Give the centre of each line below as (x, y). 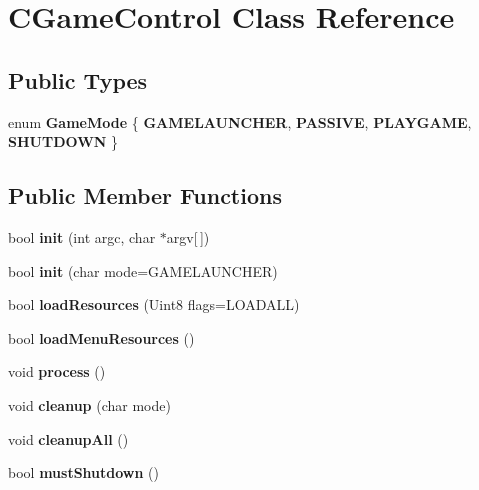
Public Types (78, 79)
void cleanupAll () (68, 438)
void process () (57, 371)
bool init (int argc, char (82, 236)
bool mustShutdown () (83, 472)
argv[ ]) (188, 236)
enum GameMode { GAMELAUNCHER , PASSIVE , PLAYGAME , (240, 121)
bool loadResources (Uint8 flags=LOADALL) (154, 304)
